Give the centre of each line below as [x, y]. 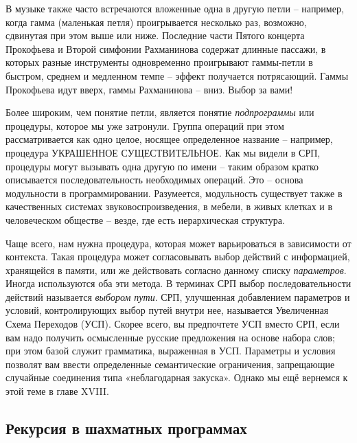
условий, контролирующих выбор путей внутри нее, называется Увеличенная [167, 310]
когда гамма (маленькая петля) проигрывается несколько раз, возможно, [156, 22]
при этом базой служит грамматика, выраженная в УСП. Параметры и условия [171, 351]
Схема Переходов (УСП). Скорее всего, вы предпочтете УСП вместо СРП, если [173, 324]
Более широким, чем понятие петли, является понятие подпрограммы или [160, 112]
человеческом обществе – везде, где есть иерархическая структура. [145, 219]
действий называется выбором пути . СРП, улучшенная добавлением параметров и [178, 296]
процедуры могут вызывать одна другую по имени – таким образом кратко [162, 166]
